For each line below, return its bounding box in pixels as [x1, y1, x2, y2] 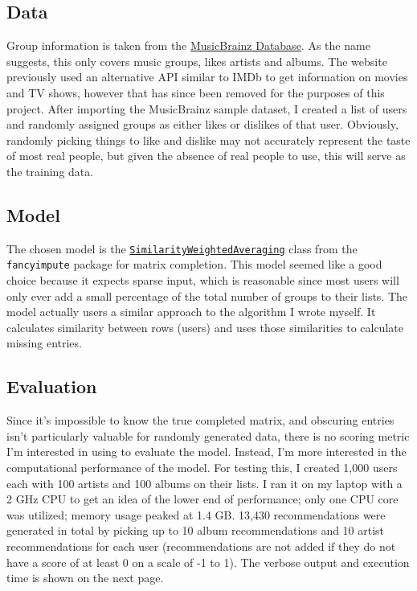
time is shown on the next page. [6, 569, 164, 586]
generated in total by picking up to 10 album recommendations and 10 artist [6, 522, 385, 539]
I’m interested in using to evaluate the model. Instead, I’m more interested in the [6, 443, 407, 460]
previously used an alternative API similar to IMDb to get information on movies [6, 68, 408, 85]
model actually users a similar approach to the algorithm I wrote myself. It [6, 303, 376, 320]
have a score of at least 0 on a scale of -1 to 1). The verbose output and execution [6, 553, 410, 570]
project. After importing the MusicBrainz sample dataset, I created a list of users [6, 100, 407, 117]
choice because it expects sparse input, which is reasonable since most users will [6, 272, 399, 289]
